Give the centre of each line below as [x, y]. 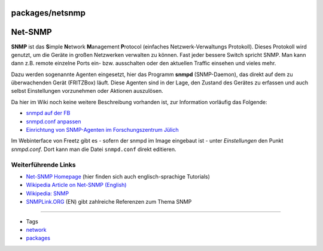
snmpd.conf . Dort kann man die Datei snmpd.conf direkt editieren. [94, 149]
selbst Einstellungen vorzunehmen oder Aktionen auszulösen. [87, 91]
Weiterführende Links [43, 165]
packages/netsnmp [48, 13]
